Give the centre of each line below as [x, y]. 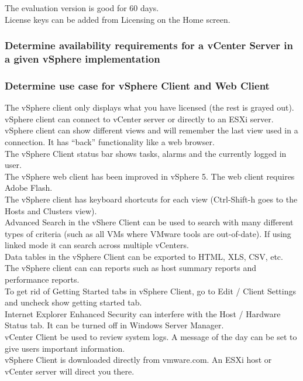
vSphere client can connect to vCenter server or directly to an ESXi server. [139, 119]
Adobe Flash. [29, 188]
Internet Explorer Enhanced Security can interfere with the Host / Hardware [143, 313]
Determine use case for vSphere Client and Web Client [137, 85]
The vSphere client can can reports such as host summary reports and [131, 268]
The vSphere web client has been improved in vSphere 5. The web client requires [150, 176]
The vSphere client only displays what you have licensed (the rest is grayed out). [149, 107]
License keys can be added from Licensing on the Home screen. [118, 19]
